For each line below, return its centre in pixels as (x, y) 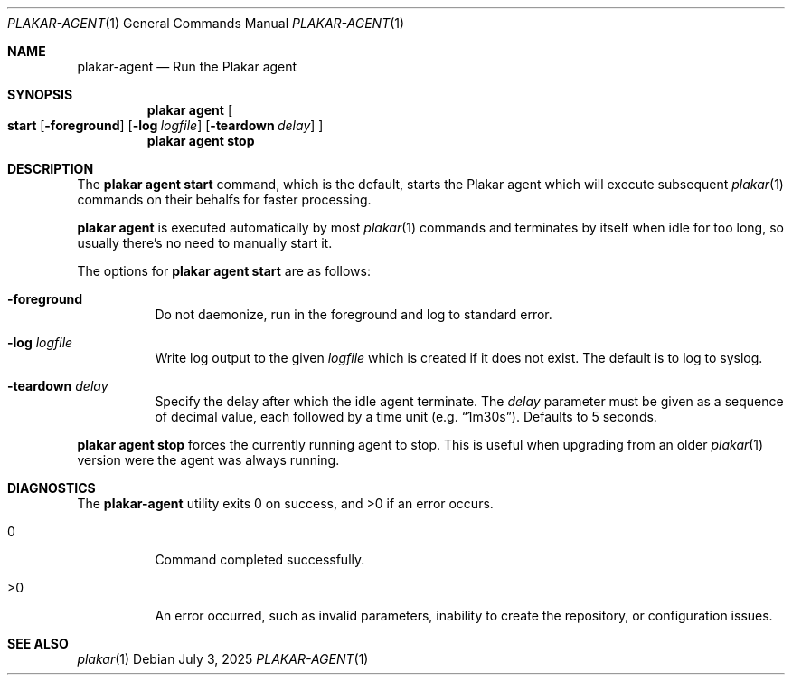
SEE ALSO (38, 644)
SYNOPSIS (40, 95)
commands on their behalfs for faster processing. (224, 199)
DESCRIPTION (51, 169)
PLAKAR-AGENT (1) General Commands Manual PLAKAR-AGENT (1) (206, 23)
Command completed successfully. (260, 559)
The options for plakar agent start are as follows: (224, 271)
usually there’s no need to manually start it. (205, 243)
